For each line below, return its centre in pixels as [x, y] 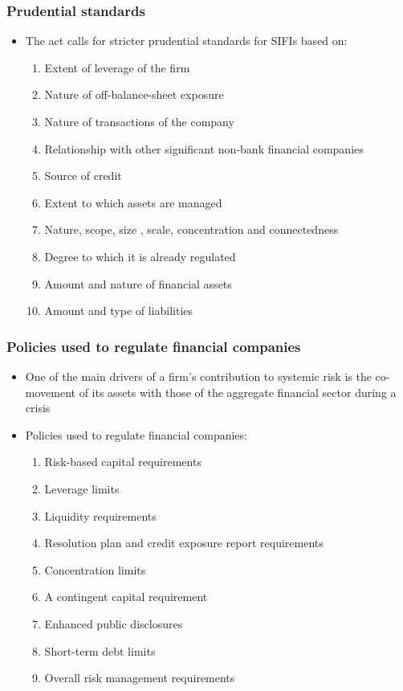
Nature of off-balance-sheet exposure [134, 94]
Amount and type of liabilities [119, 311]
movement [50, 392]
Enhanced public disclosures [114, 623]
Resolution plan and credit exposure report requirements [184, 543]
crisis [38, 408]
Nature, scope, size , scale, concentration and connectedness [191, 229]
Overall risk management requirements [140, 678]
